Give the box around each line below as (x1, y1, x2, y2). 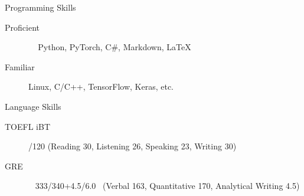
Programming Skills (5, 1, 76, 13)
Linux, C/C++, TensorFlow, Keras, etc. (28, 80, 174, 93)
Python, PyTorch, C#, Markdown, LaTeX (38, 41, 191, 53)
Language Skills (5, 100, 61, 112)
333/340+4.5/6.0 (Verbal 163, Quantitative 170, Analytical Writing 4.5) (35, 179, 300, 192)
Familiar (5, 60, 35, 73)
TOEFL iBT (5, 120, 50, 132)
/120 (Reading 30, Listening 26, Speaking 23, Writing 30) (28, 140, 237, 152)
